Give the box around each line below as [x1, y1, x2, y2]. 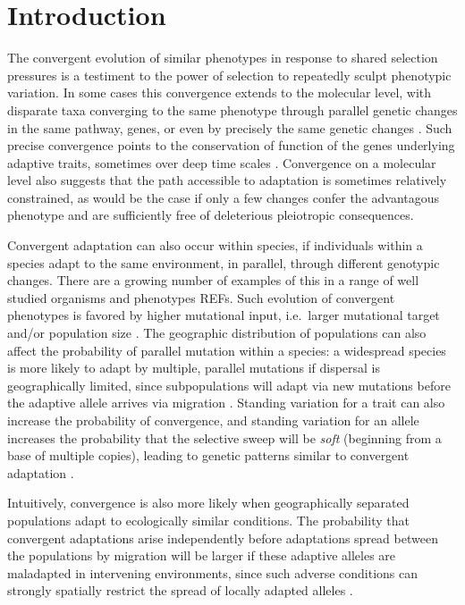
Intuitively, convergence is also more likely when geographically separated [7, 493, 410, 512]
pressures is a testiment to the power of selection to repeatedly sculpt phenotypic [7, 65, 452, 84]
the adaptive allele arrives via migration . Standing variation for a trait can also [7, 393, 445, 412]
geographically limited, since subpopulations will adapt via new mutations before [7, 375, 451, 394]
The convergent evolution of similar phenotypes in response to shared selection [7, 48, 438, 67]
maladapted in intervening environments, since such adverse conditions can [7, 563, 418, 582]
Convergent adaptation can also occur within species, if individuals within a [7, 236, 423, 255]
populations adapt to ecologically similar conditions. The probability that [7, 510, 410, 529]
